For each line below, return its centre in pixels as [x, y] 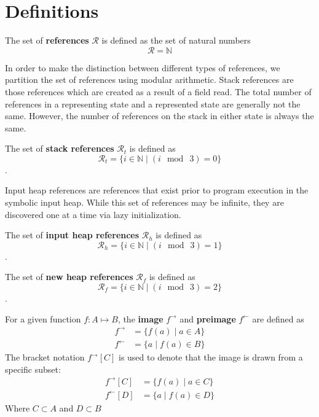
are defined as [278, 318]
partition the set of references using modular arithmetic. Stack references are [149, 80]
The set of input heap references [72, 235]
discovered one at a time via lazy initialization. [93, 214]
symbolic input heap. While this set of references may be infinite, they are [144, 202]
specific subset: [33, 369]
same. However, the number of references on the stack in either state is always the [159, 116]
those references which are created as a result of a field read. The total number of [158, 91]
